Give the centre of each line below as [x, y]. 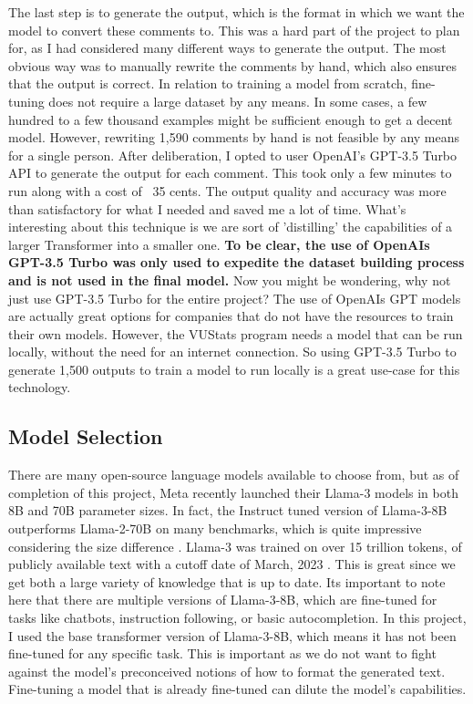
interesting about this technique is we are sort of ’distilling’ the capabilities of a [231, 227]
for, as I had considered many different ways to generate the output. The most [227, 48]
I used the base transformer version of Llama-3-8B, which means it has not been [232, 635]
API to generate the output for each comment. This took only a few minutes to [230, 173]
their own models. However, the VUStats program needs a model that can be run [236, 333]
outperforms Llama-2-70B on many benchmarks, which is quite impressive [215, 528]
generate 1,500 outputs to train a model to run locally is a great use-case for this [234, 369]
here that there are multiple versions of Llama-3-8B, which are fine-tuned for [223, 600]
